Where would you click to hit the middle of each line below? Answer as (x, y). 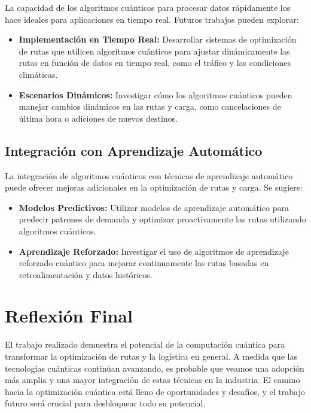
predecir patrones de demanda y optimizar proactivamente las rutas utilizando (162, 219)
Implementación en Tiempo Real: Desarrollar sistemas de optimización (158, 39)
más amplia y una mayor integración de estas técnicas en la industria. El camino (153, 380)
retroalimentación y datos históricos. (86, 274)
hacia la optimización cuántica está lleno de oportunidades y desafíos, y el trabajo (155, 391)
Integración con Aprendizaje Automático (134, 150)
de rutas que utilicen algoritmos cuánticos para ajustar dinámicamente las (154, 51)
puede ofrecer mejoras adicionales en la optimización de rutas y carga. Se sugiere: (154, 187)
